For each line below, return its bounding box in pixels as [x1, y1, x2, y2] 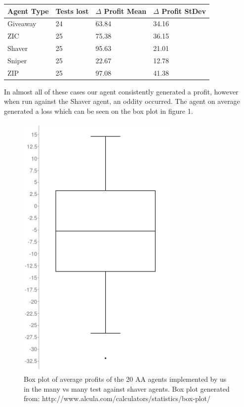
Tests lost [55, 5, 89, 16]
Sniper [7, 55, 27, 65]
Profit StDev [162, 5, 206, 16]
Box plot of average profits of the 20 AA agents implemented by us [24, 374, 227, 384]
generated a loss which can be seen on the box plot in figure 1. [4, 106, 193, 116]
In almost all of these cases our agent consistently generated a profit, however [4, 86, 239, 96]
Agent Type [7, 5, 49, 16]
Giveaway [7, 18, 37, 29]
